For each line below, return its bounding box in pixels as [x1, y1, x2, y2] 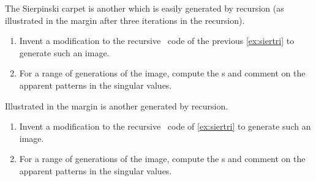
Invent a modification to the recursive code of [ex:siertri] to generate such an [19, 120, 311, 133]
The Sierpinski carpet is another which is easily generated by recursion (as [5, 2, 284, 14]
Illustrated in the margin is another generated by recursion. [5, 99, 228, 112]
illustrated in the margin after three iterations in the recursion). [5, 13, 245, 26]
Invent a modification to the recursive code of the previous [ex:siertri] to [19, 34, 295, 47]
